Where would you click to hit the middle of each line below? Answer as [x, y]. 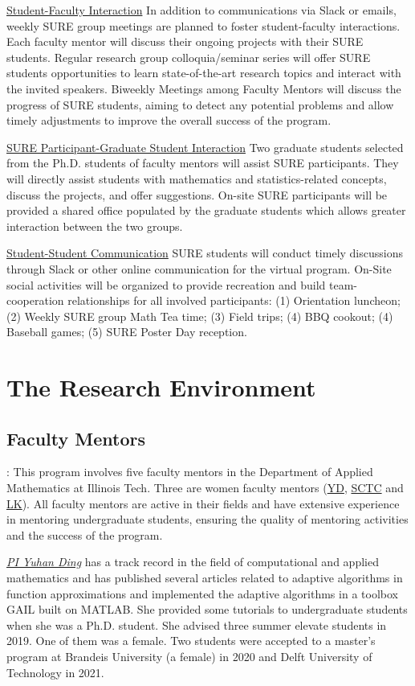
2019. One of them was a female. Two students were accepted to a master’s [191, 641]
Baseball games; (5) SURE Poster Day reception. [127, 332]
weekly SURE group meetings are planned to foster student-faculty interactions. [203, 25]
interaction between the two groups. [95, 226]
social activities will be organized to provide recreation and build [166, 284]
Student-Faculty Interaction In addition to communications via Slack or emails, [201, 10]
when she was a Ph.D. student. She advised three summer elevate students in [197, 624]
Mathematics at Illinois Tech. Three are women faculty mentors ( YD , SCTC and [205, 488]
